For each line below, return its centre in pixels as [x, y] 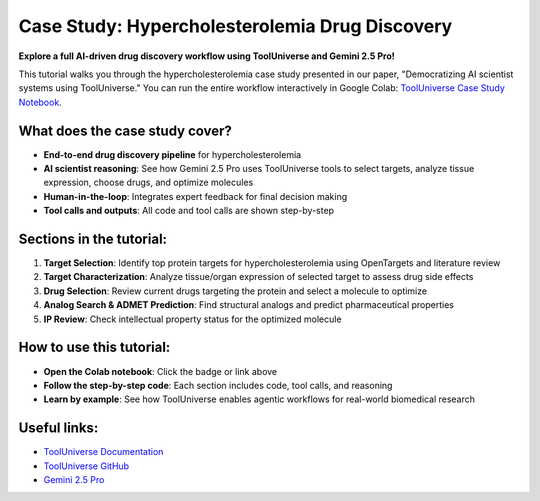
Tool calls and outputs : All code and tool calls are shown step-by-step [189, 211]
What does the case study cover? [125, 130]
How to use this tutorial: [94, 347]
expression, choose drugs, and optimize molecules [148, 182]
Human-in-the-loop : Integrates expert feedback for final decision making [195, 196]
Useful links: [58, 428]
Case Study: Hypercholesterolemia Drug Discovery [235, 26]
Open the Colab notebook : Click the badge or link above [160, 371]
